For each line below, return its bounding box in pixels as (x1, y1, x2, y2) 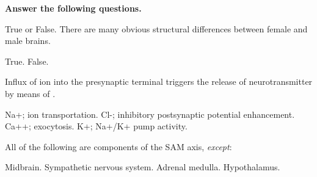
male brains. (5, 34, 51, 47)
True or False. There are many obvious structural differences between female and (5, 22, 308, 35)
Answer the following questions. (5, 2, 142, 14)
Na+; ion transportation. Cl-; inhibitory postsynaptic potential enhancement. (5, 107, 295, 120)
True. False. (5, 54, 49, 67)
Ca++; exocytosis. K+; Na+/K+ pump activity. (5, 120, 188, 132)
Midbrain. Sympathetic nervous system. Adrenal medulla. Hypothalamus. (5, 161, 280, 173)
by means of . (5, 87, 56, 99)
